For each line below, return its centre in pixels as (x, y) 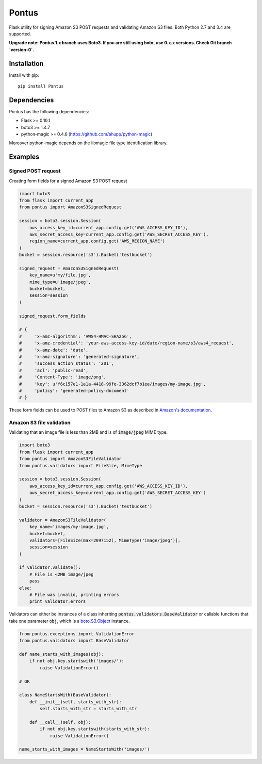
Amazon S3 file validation (40, 423)
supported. (20, 34)
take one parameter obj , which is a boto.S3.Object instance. (69, 621)
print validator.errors (57, 602)
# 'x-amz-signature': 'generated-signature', (79, 357)
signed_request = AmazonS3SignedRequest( (69, 268)
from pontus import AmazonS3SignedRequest (70, 207)
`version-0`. (22, 50)
